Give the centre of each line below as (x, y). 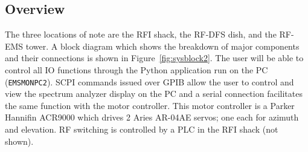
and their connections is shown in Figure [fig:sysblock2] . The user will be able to (154, 58)
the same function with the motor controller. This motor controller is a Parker (150, 105)
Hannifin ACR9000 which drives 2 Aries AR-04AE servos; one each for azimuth (152, 117)
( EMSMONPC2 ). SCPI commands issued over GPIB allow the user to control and (149, 81)
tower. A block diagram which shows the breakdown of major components (162, 46)
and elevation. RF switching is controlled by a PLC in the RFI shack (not (142, 129)
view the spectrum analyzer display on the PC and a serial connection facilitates (154, 94)
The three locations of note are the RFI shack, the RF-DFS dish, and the (141, 34)
